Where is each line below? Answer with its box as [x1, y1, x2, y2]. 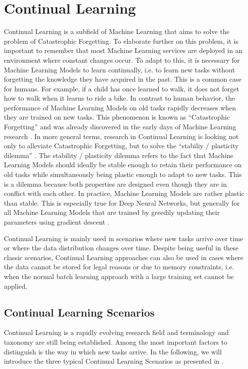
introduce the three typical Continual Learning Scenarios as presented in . [4, 356, 224, 366]
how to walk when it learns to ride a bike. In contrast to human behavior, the [4, 93, 235, 103]
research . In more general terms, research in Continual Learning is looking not [4, 131, 239, 141]
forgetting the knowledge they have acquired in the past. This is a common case [4, 74, 242, 84]
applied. [4, 281, 28, 291]
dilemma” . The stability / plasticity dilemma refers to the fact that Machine [4, 150, 233, 160]
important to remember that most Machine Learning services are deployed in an [4, 45, 243, 55]
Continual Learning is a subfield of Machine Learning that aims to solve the [4, 26, 230, 36]
